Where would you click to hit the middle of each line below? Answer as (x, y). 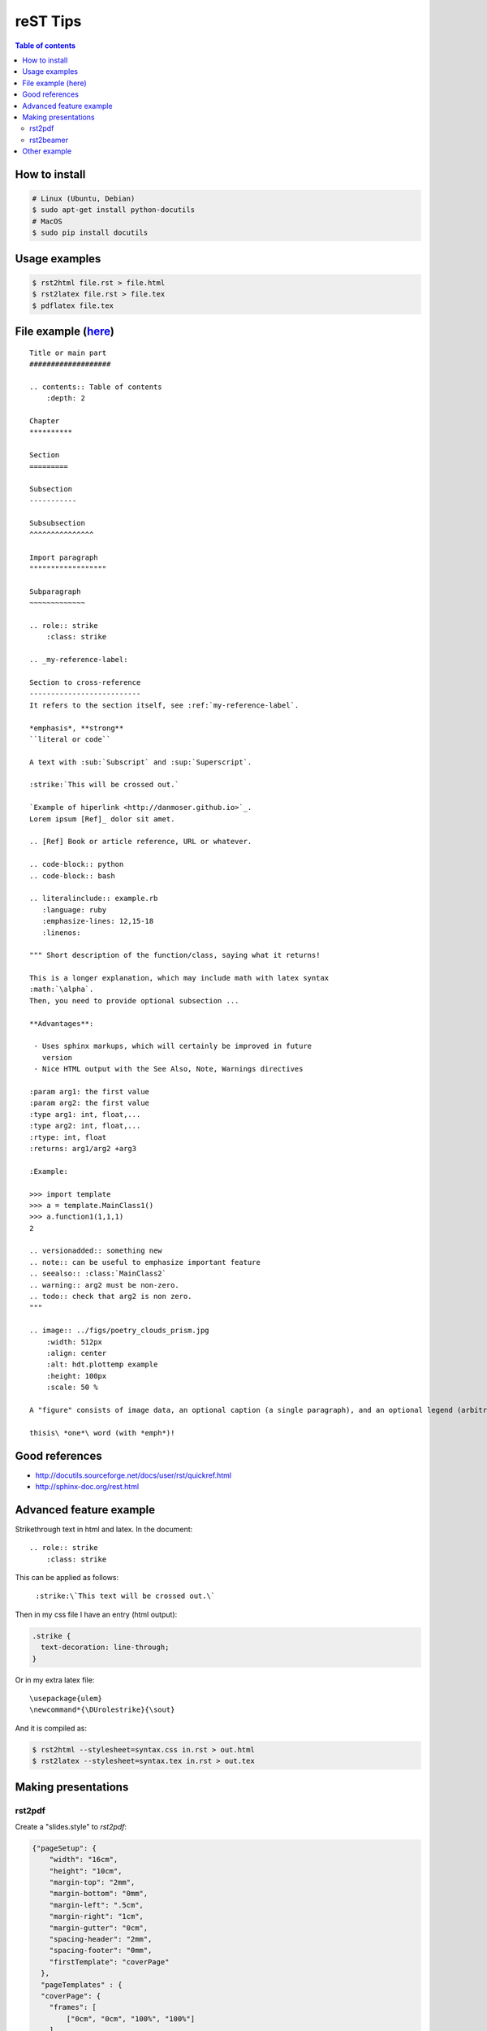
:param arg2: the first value (90, 1103)
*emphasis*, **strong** (77, 728)
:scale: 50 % (72, 1388)
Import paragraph (64, 557)
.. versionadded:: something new (96, 1251)
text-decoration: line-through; (105, 1648)
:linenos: (61, 933)
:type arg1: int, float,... (85, 1114)
